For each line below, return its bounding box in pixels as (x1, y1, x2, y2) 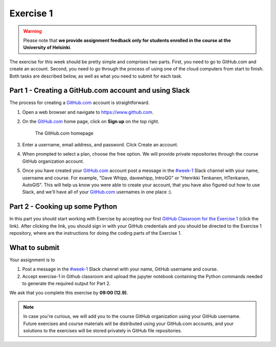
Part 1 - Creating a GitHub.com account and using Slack (9, 86, 190, 95)
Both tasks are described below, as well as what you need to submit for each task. (9, 73, 182, 79)
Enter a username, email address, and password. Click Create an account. (22, 141, 178, 147)
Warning (23, 28, 42, 34)
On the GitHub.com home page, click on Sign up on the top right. (22, 118, 159, 125)
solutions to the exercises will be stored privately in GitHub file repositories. (23, 328, 182, 334)
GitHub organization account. (22, 158, 84, 164)
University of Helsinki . (23, 44, 72, 51)
